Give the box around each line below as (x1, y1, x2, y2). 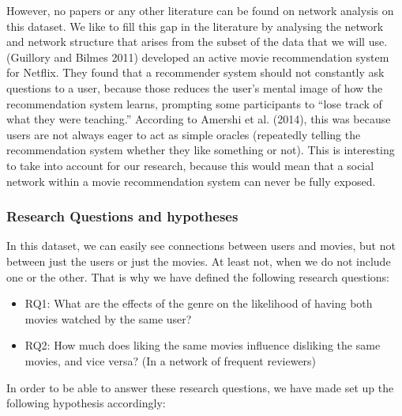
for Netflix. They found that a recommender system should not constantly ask (6, 64, 385, 81)
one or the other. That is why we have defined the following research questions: (6, 268, 389, 285)
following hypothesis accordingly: (6, 395, 166, 411)
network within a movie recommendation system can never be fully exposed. (6, 172, 376, 189)
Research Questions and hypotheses (6, 206, 239, 226)
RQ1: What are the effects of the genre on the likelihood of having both (24, 295, 373, 312)
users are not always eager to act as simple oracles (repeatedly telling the (6, 126, 361, 142)
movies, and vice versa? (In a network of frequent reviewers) (24, 352, 317, 369)
